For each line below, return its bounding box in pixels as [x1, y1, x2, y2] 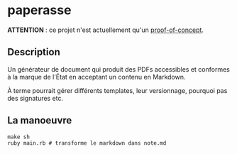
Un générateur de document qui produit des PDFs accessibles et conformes [7, 65, 231, 73]
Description [7, 46, 60, 58]
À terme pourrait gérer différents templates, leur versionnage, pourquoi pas [7, 86, 228, 94]
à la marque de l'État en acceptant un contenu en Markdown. [7, 72, 186, 81]
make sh [7, 133, 31, 141]
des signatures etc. [7, 94, 64, 102]
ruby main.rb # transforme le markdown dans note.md [7, 139, 167, 147]
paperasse [7, 2, 72, 18]
